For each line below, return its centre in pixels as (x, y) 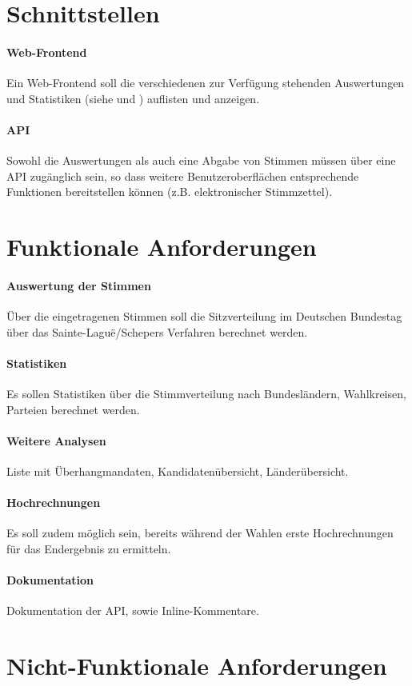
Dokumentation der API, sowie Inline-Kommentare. (133, 610)
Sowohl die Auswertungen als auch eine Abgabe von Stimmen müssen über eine (201, 160)
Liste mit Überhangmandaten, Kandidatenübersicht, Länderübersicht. (178, 471)
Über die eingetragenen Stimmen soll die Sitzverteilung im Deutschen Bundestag (204, 316)
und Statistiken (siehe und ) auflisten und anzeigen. (133, 98)
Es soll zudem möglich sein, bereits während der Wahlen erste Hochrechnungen (200, 533)
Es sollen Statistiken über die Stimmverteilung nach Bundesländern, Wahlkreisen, (206, 394)
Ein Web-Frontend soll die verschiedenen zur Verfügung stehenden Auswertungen (206, 83)
